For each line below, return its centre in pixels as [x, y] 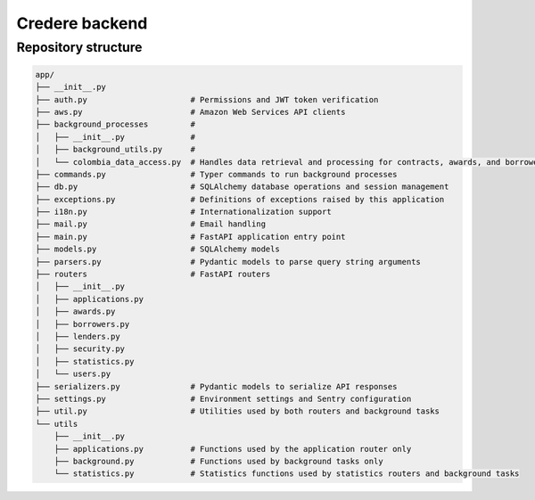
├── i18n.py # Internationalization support [183, 212]
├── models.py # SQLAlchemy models [157, 249]
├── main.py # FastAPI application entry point [190, 237]
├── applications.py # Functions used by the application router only [233, 449]
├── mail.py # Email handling [151, 224]
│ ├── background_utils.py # [115, 150]
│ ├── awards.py [75, 311]
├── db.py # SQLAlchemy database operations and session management [242, 187]
